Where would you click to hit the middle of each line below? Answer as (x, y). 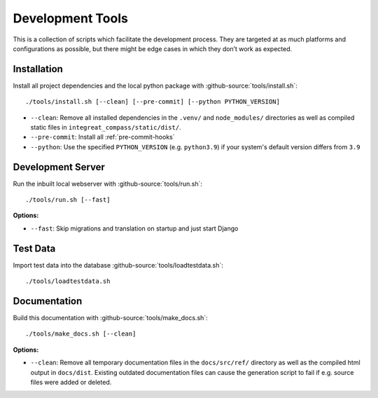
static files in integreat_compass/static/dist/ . (106, 128)
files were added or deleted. (71, 383)
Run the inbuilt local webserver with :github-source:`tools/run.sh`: (108, 184)
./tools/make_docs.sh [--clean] (81, 334)
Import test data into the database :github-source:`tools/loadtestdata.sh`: (118, 265)
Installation (38, 69)
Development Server (59, 167)
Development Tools (71, 18)
